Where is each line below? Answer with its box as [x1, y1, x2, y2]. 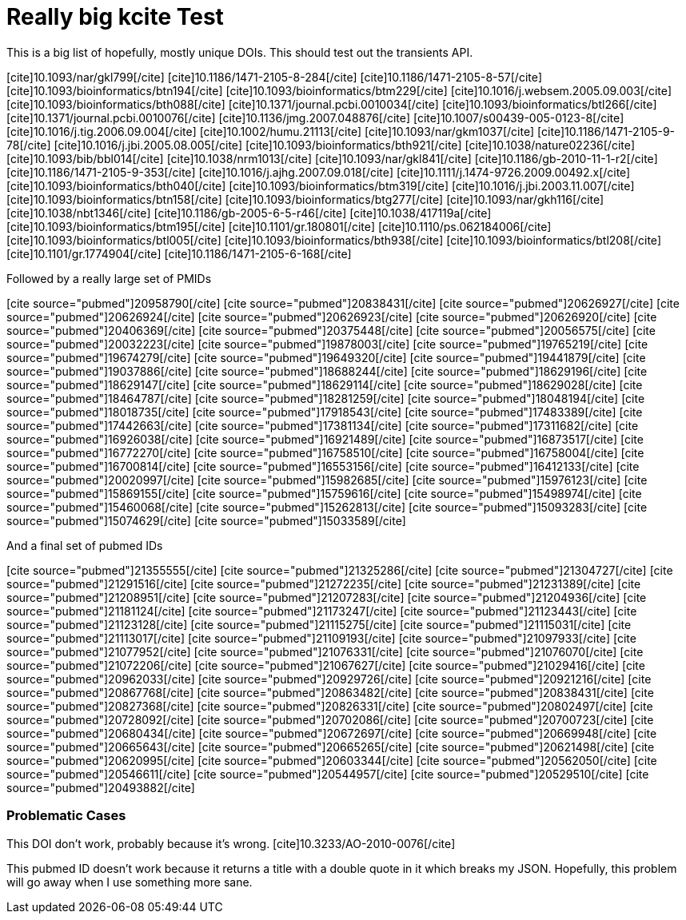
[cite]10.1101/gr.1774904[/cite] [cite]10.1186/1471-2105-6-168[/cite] [6, 246, 352, 261]
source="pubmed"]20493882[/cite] [6, 780, 195, 795]
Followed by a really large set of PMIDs [6, 271, 212, 285]
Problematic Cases [6, 807, 126, 824]
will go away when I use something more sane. [6, 874, 253, 889]
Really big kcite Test [6, 3, 224, 30]
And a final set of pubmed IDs [6, 538, 163, 552]
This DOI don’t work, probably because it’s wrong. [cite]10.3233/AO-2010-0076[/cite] [6, 836, 456, 850]
